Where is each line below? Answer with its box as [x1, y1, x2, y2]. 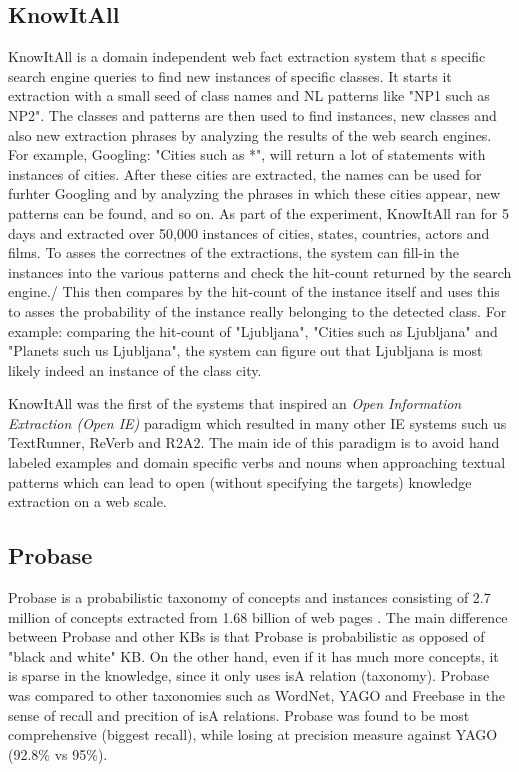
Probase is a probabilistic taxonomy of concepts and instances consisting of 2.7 [8, 587, 491, 608]
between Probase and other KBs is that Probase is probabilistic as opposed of [8, 626, 485, 647]
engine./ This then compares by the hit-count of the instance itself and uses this [8, 281, 500, 302]
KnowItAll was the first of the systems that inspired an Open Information [8, 393, 462, 414]
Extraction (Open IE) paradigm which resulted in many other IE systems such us [8, 412, 507, 433]
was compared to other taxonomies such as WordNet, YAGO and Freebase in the [8, 685, 506, 706]
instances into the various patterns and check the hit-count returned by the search [8, 261, 512, 282]
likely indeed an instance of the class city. [8, 359, 262, 380]
